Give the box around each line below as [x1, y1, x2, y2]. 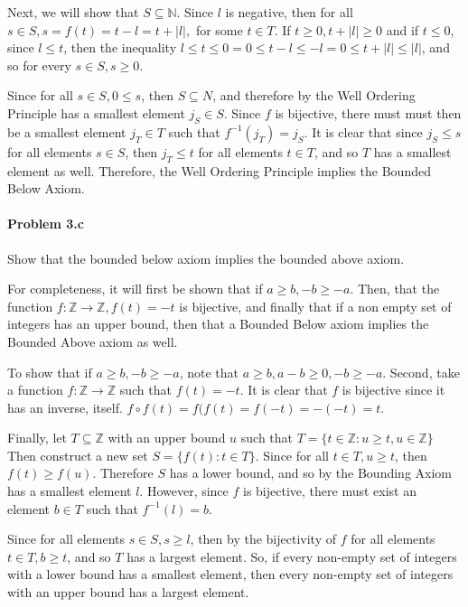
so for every [7, 55, 71, 74]
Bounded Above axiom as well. [7, 332, 178, 350]
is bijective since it [342, 380, 445, 399]
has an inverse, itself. [7, 397, 123, 416]
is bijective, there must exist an [243, 481, 417, 500]
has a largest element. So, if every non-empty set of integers [126, 546, 457, 565]
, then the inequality [63, 38, 177, 57]
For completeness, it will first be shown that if [7, 279, 263, 298]
